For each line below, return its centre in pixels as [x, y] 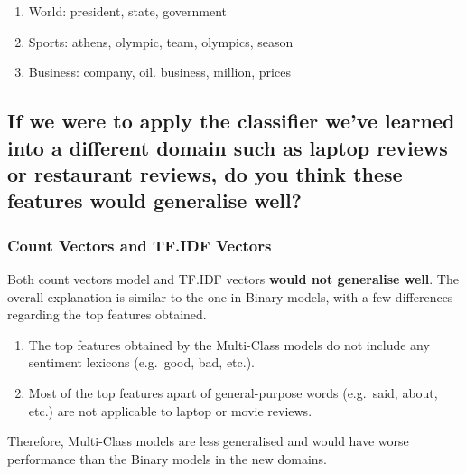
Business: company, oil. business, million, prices [159, 72]
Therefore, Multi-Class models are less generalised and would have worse [208, 441]
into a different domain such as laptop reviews [228, 147]
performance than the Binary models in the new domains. [167, 458]
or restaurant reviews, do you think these [205, 173]
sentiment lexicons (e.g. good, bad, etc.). [142, 362]
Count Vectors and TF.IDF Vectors [140, 245]
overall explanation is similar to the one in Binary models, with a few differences [230, 296]
